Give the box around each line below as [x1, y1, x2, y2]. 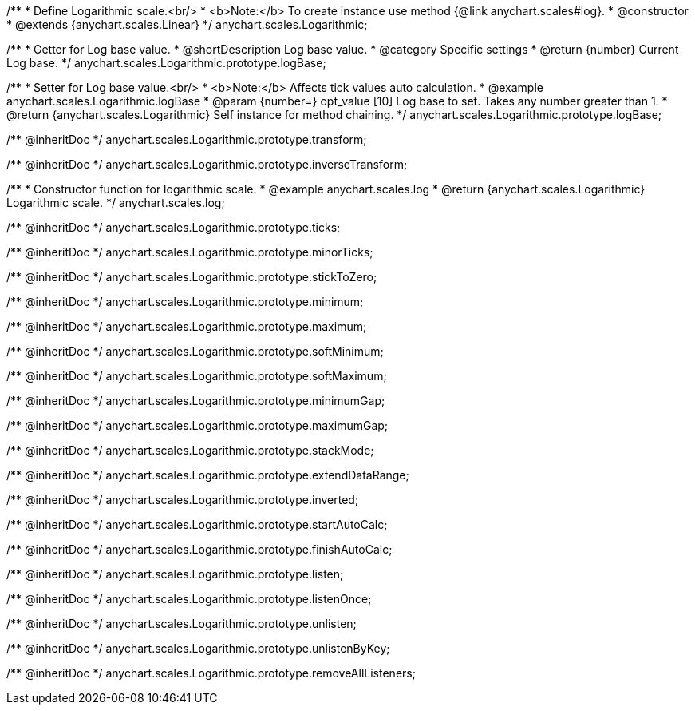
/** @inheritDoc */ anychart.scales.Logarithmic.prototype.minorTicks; [6, 245, 373, 259]
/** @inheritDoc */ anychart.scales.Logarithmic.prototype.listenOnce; [6, 592, 372, 606]
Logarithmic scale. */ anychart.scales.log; [6, 196, 225, 209]
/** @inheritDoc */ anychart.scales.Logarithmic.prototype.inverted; [6, 493, 359, 506]
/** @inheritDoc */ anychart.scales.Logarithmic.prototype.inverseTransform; [6, 157, 408, 171]
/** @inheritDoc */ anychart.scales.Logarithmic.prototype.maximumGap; [6, 419, 389, 432]
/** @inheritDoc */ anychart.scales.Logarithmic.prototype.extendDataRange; [6, 468, 409, 482]
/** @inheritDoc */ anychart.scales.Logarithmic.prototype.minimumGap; [6, 394, 385, 407]
